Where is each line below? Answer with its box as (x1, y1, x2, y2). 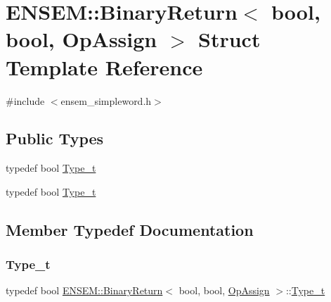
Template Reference (6, 52, 203, 81)
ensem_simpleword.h (60, 93, 152, 108)
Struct (198, 25, 261, 54)
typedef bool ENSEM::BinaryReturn (6, 283, 163, 298)
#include (6, 93, 45, 108)
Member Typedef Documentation (6, 218, 254, 240)
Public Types (6, 127, 104, 149)
